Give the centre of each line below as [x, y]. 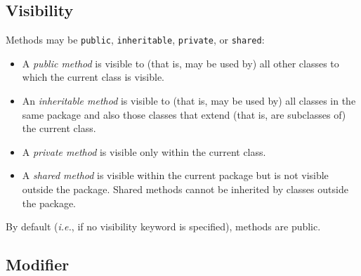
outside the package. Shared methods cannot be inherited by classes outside [185, 189]
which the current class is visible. [93, 77]
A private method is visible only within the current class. [144, 151]
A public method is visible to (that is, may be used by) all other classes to [180, 63]
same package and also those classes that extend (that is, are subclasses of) [184, 114]
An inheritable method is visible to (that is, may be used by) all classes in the [189, 101]
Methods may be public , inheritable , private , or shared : [135, 40]
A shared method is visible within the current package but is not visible [175, 175]
